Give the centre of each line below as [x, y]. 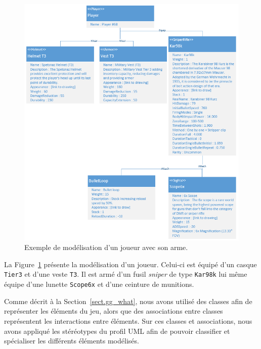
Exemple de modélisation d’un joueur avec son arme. [106, 247]
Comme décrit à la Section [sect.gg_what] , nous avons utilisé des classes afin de [128, 301]
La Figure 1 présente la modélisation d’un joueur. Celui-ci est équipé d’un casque [130, 264]
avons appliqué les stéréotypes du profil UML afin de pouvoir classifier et [117, 331]
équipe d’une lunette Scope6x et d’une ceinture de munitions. [99, 284]
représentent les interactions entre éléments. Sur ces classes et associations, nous [128, 320]
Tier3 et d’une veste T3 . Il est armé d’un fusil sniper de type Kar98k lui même [126, 274]
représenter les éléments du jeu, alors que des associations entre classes [114, 311]
